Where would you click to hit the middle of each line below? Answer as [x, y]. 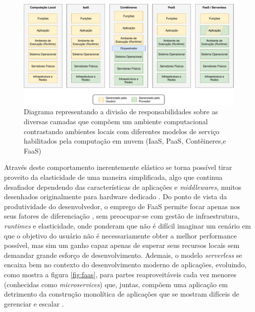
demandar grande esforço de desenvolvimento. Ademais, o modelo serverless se [123, 255]
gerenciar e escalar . [34, 303]
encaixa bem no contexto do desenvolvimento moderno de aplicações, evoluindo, [125, 265]
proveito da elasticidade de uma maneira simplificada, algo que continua [113, 177]
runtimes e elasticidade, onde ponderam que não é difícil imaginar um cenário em [127, 226]
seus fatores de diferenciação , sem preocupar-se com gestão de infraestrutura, [122, 216]
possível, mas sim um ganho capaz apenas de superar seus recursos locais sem [122, 245]
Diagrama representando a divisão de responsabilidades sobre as [121, 112]
